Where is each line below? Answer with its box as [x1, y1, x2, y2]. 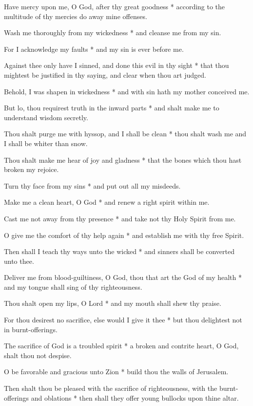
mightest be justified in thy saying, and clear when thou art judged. [4, 69, 206, 80]
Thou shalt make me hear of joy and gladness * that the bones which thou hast [4, 154, 242, 165]
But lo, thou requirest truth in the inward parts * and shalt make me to [4, 103, 219, 113]
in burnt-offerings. [4, 324, 58, 334]
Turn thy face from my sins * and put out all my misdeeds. [4, 180, 181, 191]
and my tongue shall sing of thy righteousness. [4, 281, 142, 292]
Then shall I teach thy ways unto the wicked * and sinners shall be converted [4, 246, 234, 256]
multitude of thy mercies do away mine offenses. [4, 11, 147, 21]
